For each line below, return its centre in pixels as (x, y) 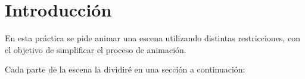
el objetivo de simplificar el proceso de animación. (96, 49)
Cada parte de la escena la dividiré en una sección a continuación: (125, 69)
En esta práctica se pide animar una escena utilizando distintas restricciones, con (152, 38)
